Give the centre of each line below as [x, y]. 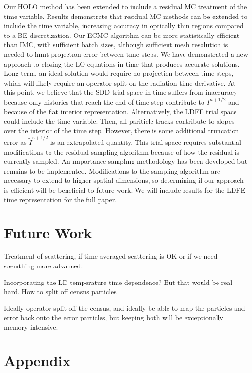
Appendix [37, 360]
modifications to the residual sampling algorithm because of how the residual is [122, 151]
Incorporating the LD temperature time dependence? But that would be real [118, 282]
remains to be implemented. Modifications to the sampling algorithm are [112, 170]
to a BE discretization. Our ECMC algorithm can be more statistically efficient [122, 35]
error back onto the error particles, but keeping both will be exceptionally [114, 317]
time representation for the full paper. [60, 199]
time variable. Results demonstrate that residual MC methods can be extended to [126, 16]
